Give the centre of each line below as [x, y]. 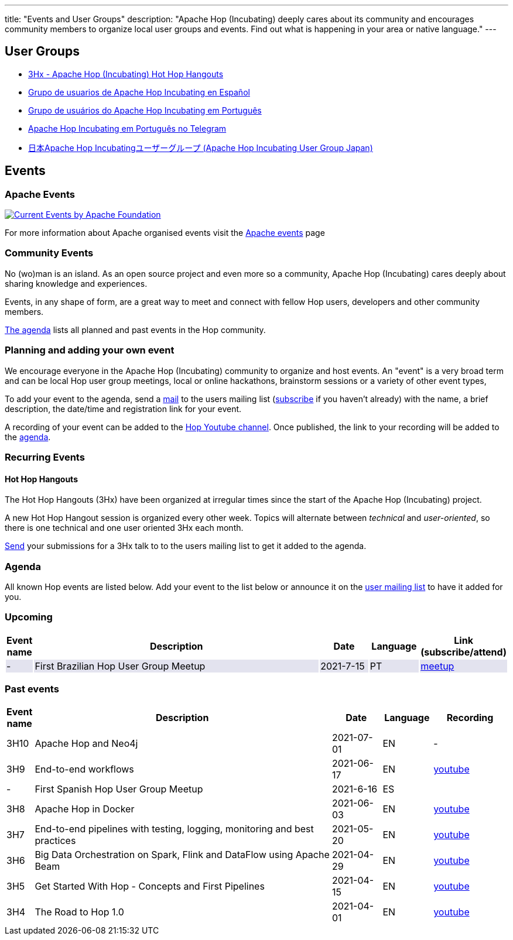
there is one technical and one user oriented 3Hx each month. [124, 528]
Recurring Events [45, 457]
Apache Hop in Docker [85, 809]
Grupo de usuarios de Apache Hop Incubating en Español [139, 92]
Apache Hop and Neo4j [86, 744]
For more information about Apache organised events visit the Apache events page [165, 233]
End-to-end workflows [84, 769]
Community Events [49, 253]
